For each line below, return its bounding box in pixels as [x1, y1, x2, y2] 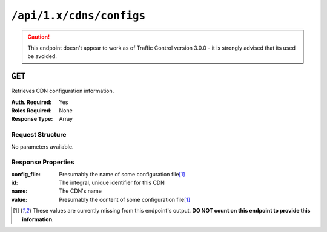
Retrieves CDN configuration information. [11, 88, 114, 95]
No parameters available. [11, 143, 74, 150]
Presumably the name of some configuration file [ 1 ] [59, 170, 185, 178]
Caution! [27, 33, 50, 40]
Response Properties [11, 158, 75, 166]
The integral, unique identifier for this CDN [59, 179, 165, 187]
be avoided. [27, 53, 58, 60]
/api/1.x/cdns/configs [11, 9, 146, 22]
